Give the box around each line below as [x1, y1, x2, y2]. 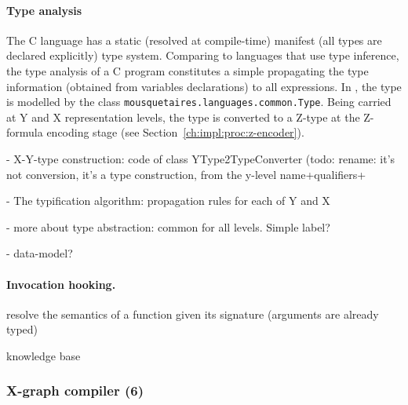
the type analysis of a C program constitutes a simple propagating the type [6, 62, 369, 78]
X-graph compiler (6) [6, 381, 144, 400]
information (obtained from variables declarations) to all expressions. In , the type [6, 78, 402, 94]
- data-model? [6, 245, 73, 261]
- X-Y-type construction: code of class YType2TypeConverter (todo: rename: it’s [6, 151, 395, 167]
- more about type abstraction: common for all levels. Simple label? [6, 218, 330, 235]
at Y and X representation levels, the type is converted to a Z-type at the [6, 108, 360, 125]
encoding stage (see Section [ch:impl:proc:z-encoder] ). [46, 124, 304, 140]
